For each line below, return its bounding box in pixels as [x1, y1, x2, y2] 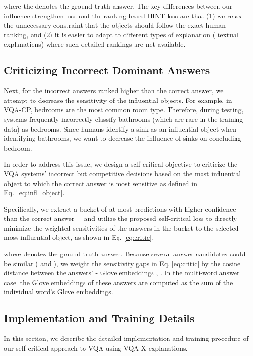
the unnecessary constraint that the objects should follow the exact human [4, 20, 226, 30]
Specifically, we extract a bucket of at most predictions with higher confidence [4, 203, 236, 214]
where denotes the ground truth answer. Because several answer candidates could [4, 249, 246, 259]
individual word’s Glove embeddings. [4, 287, 113, 297]
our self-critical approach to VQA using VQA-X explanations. [4, 342, 188, 353]
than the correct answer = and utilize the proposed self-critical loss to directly [4, 213, 237, 223]
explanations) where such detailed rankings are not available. [4, 39, 186, 49]
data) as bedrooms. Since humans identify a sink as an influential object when [4, 123, 236, 134]
